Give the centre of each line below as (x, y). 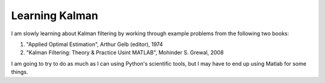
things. (20, 72)
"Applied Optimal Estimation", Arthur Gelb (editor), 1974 (94, 44)
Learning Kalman (55, 16)
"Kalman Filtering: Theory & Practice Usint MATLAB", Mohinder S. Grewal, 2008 (125, 53)
